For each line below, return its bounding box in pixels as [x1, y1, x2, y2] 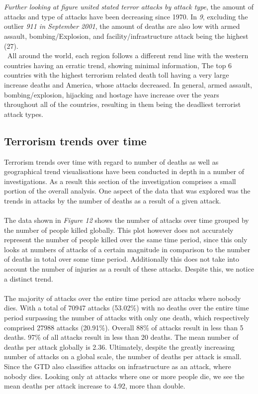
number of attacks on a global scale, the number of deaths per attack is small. [4, 351, 242, 362]
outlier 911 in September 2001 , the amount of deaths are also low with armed [4, 21, 240, 31]
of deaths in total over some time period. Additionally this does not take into [4, 254, 239, 264]
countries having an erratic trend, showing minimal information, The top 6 [4, 60, 232, 70]
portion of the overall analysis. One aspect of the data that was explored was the [4, 186, 251, 196]
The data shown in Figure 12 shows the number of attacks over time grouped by [4, 215, 249, 225]
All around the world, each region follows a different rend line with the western [7, 50, 249, 61]
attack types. [4, 108, 44, 119]
